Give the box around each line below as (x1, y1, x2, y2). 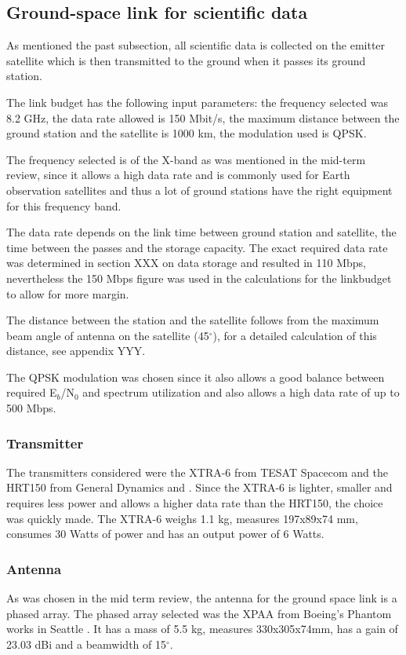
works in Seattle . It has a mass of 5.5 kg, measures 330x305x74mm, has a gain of (6, 620, 398, 637)
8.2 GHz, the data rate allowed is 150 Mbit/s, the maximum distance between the (6, 109, 400, 126)
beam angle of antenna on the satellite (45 (6, 327, 209, 343)
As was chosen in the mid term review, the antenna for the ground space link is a (6, 590, 397, 606)
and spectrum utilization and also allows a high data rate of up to (82, 384, 400, 401)
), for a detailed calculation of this (212, 327, 377, 343)
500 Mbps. (6, 400, 56, 416)
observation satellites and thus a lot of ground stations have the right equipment (6, 181, 393, 198)
